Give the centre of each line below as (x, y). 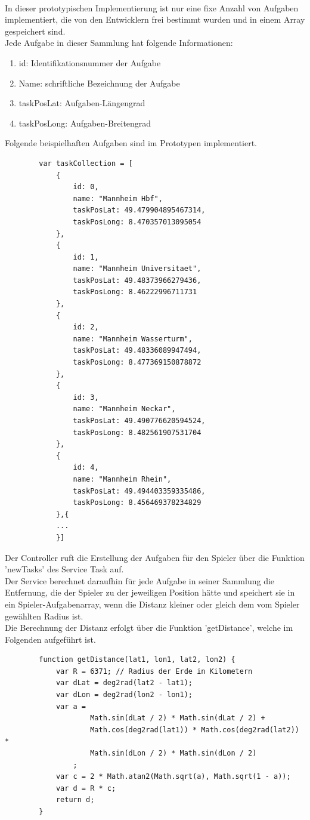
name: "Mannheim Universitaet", (137, 269)
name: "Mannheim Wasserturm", (133, 339)
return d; (75, 800)
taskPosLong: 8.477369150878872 (137, 363)
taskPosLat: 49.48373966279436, (137, 280)
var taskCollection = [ (86, 163)
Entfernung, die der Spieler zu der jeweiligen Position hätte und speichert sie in (150, 592)
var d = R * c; (86, 788)
